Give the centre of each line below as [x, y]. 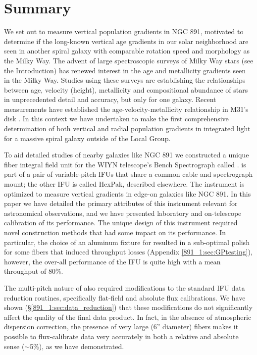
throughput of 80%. [34, 271]
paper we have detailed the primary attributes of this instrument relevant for [121, 203]
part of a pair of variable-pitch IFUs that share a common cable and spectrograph [128, 174]
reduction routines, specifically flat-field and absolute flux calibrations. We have [125, 297]
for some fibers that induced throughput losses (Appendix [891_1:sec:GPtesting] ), [128, 252]
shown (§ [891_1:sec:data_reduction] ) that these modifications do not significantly [128, 307]
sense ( [14, 346]
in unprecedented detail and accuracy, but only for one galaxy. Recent [110, 99]
